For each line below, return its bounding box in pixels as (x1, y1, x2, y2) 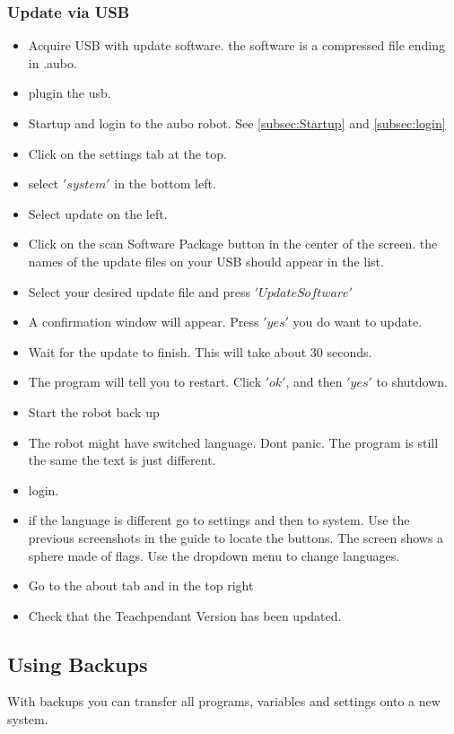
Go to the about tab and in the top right (28, 576, 254, 595)
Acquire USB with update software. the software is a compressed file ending (28, 36, 446, 55)
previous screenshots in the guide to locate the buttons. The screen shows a (28, 528, 444, 546)
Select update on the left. (28, 204, 168, 223)
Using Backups (7, 650, 148, 677)
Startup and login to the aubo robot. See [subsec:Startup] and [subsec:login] (28, 114, 446, 132)
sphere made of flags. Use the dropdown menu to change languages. (28, 546, 400, 564)
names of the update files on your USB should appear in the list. (28, 251, 384, 270)
